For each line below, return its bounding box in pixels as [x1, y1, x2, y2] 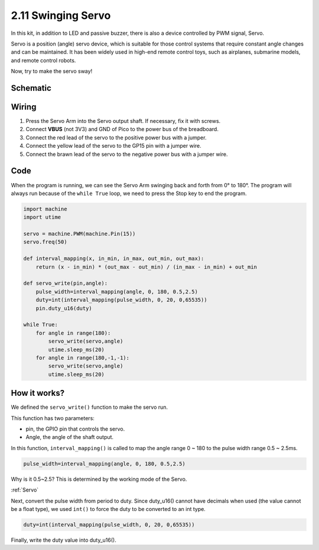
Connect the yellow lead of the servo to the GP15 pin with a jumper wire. [25, 142, 202, 149]
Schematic [11, 83, 51, 93]
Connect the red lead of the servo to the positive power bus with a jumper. [25, 134, 207, 141]
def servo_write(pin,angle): [23, 280, 108, 287]
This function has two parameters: [11, 414, 95, 422]
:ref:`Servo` [11, 486, 39, 493]
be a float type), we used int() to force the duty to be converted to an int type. [11, 505, 206, 512]
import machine [23, 206, 67, 212]
